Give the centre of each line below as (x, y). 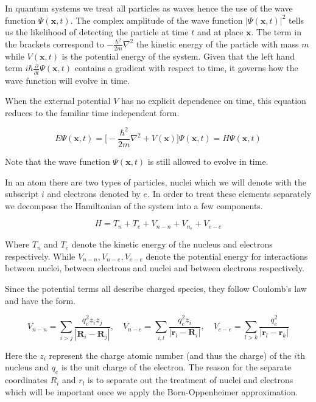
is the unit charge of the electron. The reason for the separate (176, 367)
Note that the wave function (58, 161)
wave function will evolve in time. (67, 80)
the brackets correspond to (54, 43)
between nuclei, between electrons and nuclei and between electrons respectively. (155, 268)
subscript (22, 194)
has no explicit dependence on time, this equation (214, 101)
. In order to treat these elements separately (230, 194)
